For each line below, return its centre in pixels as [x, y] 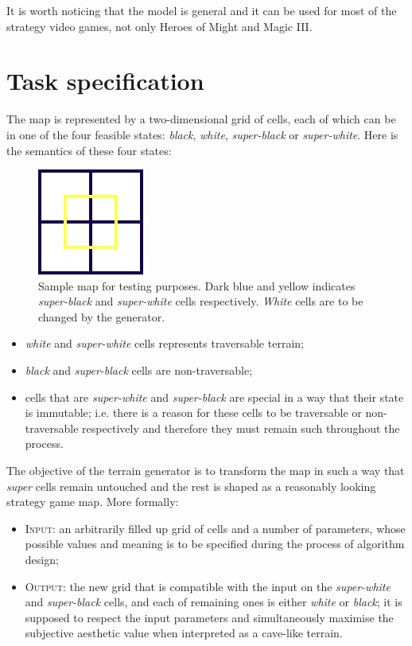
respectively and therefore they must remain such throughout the [241, 428]
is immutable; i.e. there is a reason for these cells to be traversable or [193, 413]
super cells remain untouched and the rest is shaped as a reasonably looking [191, 486]
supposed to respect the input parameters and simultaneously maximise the [209, 617]
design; [42, 559]
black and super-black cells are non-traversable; [139, 370]
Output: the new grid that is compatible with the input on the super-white [208, 586]
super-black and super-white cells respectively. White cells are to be [201, 301]
